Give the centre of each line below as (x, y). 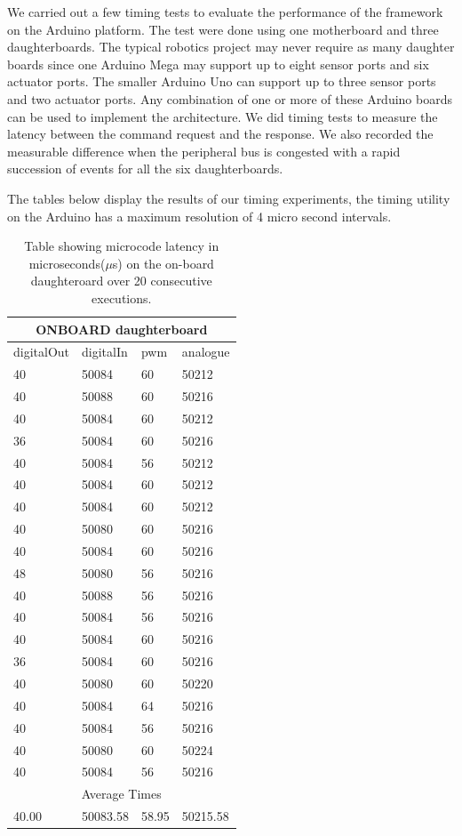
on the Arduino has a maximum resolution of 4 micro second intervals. (199, 216)
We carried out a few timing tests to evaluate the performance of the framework (225, 12)
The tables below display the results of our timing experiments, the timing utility (229, 198)
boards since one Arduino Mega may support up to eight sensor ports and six (218, 64)
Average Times (121, 794)
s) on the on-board (163, 263)
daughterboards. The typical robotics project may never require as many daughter (231, 47)
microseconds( (67, 263)
